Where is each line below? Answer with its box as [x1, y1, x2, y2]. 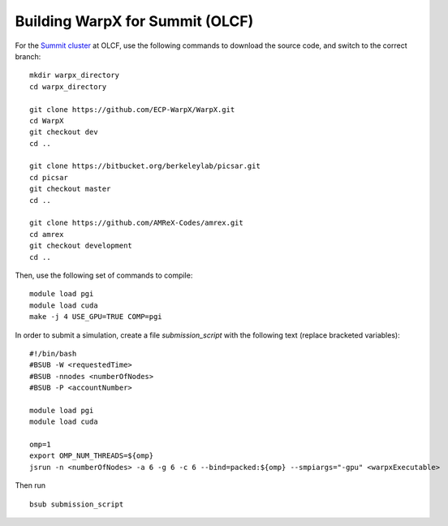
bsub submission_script [29, 499, 124, 509]
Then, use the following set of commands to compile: [15, 270, 193, 280]
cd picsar [29, 173, 68, 182]
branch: [15, 51, 41, 61]
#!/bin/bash [29, 349, 77, 358]
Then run [15, 481, 46, 490]
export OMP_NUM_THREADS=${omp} [29, 451, 154, 460]
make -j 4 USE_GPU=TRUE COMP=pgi [29, 313, 162, 321]
